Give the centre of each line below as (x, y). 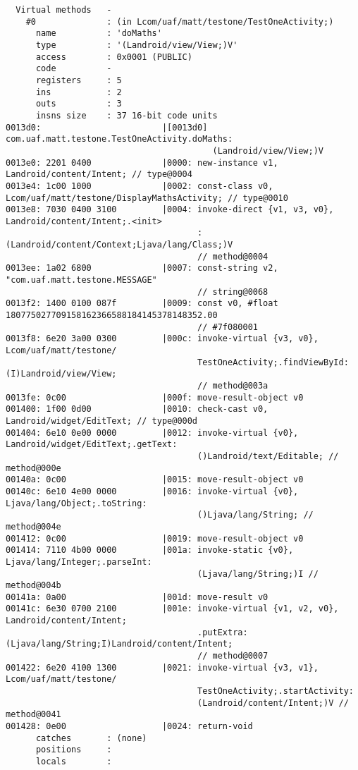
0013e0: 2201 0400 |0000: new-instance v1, (142, 163)
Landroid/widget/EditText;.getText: (92, 445)
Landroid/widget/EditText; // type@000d (102, 421)
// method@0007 (233, 656)
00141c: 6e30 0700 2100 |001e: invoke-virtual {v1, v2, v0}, (172, 609)
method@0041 (33, 715)
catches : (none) (91, 738)
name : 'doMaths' (99, 33)
